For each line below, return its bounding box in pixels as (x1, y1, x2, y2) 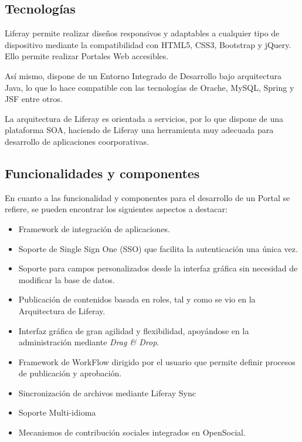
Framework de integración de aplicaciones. (18, 222, 171, 234)
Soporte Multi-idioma (18, 406, 96, 419)
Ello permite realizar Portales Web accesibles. (5, 50, 169, 62)
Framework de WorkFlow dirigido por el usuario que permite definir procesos (18, 355, 296, 368)
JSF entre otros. (5, 93, 63, 105)
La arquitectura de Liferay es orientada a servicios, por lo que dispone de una (5, 112, 283, 124)
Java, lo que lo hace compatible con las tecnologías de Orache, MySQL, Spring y (5, 81, 294, 93)
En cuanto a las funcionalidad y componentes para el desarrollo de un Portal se (5, 191, 290, 203)
